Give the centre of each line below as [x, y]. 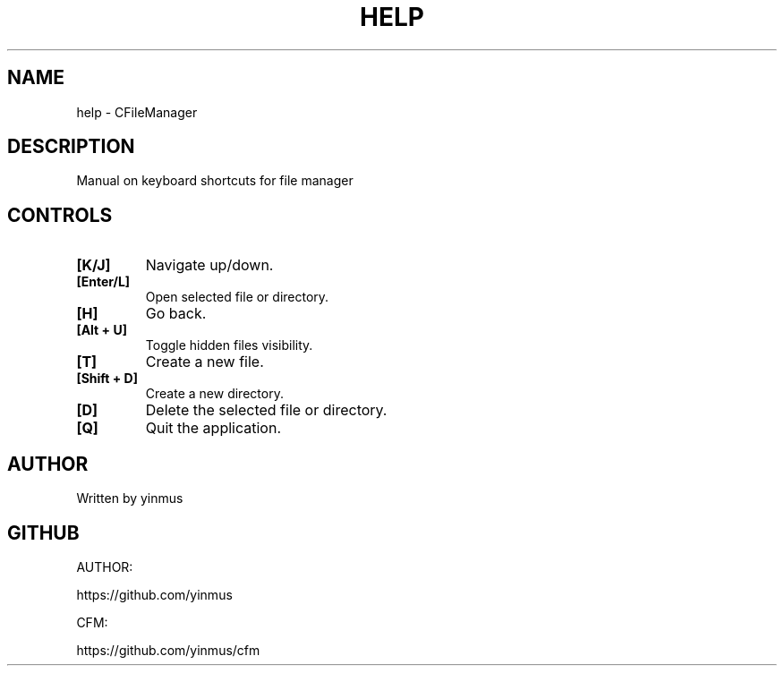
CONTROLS [60, 215]
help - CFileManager [137, 112]
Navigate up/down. [209, 265]
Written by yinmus [130, 498]
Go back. [176, 314]
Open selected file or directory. [237, 297]
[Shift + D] [107, 379]
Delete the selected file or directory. [266, 410]
